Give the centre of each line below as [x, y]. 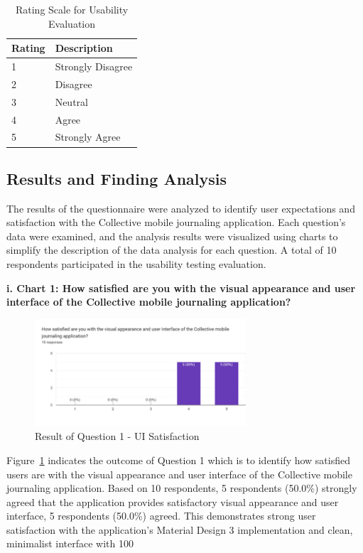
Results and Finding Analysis [117, 178]
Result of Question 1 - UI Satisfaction [117, 436]
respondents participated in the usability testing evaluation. [136, 264]
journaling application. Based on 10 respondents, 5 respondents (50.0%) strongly [182, 488]
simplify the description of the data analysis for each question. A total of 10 [172, 250]
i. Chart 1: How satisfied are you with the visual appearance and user [181, 288]
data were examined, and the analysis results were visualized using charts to [172, 236]
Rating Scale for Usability [72, 9]
